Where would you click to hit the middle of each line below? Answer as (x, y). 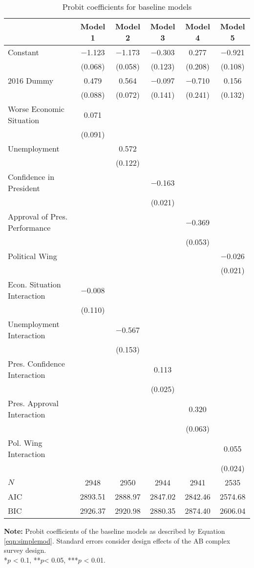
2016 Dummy (31, 80)
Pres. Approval (33, 403)
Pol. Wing (25, 443)
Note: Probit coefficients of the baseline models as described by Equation (115, 531)
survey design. (25, 550)
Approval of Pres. (38, 216)
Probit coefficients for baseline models (127, 7)
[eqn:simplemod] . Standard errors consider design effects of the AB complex (117, 540)
